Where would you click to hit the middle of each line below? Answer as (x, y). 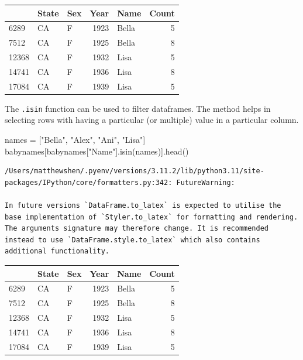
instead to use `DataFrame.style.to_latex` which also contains (132, 240)
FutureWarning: (206, 182)
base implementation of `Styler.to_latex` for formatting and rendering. (151, 217)
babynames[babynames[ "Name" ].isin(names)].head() (97, 151)
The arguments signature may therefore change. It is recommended (137, 229)
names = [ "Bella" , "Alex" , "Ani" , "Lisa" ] (75, 140)
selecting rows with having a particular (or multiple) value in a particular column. (152, 120)
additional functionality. (57, 251)
